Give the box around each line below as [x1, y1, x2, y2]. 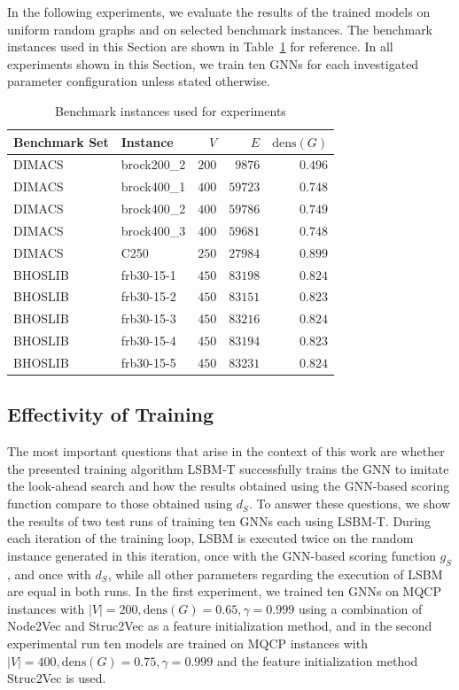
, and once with [7, 564, 91, 583]
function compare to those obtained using [7, 494, 233, 513]
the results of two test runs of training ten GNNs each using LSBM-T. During [7, 511, 432, 530]
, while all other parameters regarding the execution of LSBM [107, 564, 443, 583]
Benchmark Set [13, 132, 109, 151]
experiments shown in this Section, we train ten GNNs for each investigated [7, 54, 419, 73]
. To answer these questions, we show [248, 494, 450, 513]
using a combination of [298, 599, 423, 617]
